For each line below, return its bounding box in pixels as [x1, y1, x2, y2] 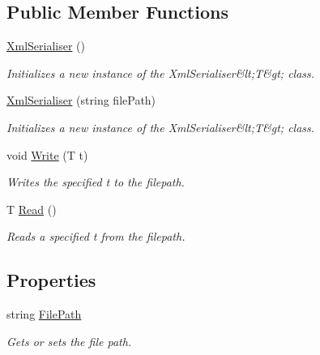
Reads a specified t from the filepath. [6, 228, 186, 245]
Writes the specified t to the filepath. [6, 173, 185, 190]
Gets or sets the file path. [6, 332, 132, 349]
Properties [6, 267, 96, 293]
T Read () [6, 200, 57, 217]
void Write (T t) [6, 146, 88, 163]
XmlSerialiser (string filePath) [6, 92, 156, 109]
